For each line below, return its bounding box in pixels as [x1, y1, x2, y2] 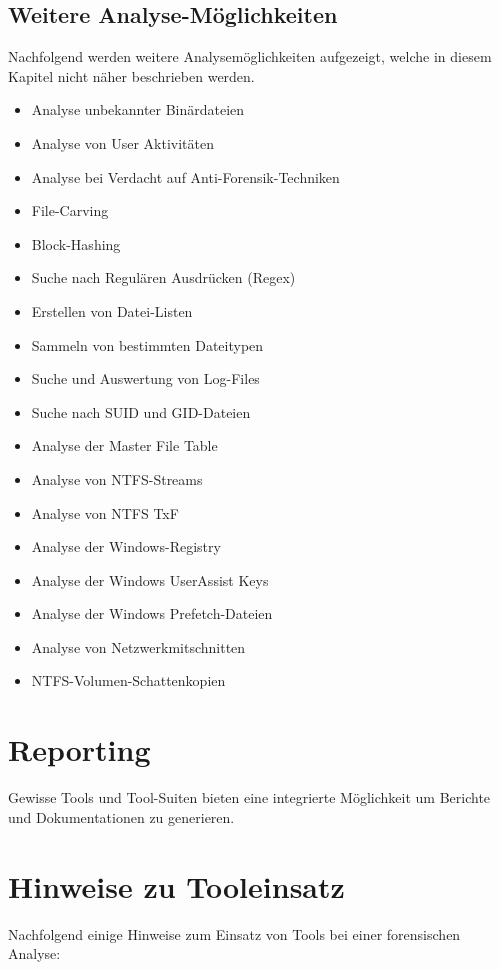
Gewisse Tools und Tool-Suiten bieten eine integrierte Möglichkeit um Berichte [8, 787, 491, 808]
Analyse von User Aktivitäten [31, 132, 214, 153]
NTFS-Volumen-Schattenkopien [31, 670, 226, 691]
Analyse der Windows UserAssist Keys [31, 569, 269, 590]
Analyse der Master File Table [31, 435, 218, 456]
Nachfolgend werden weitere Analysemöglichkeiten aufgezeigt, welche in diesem [8, 46, 492, 67]
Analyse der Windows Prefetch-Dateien [31, 603, 273, 624]
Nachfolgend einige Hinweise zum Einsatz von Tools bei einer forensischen [8, 923, 461, 944]
